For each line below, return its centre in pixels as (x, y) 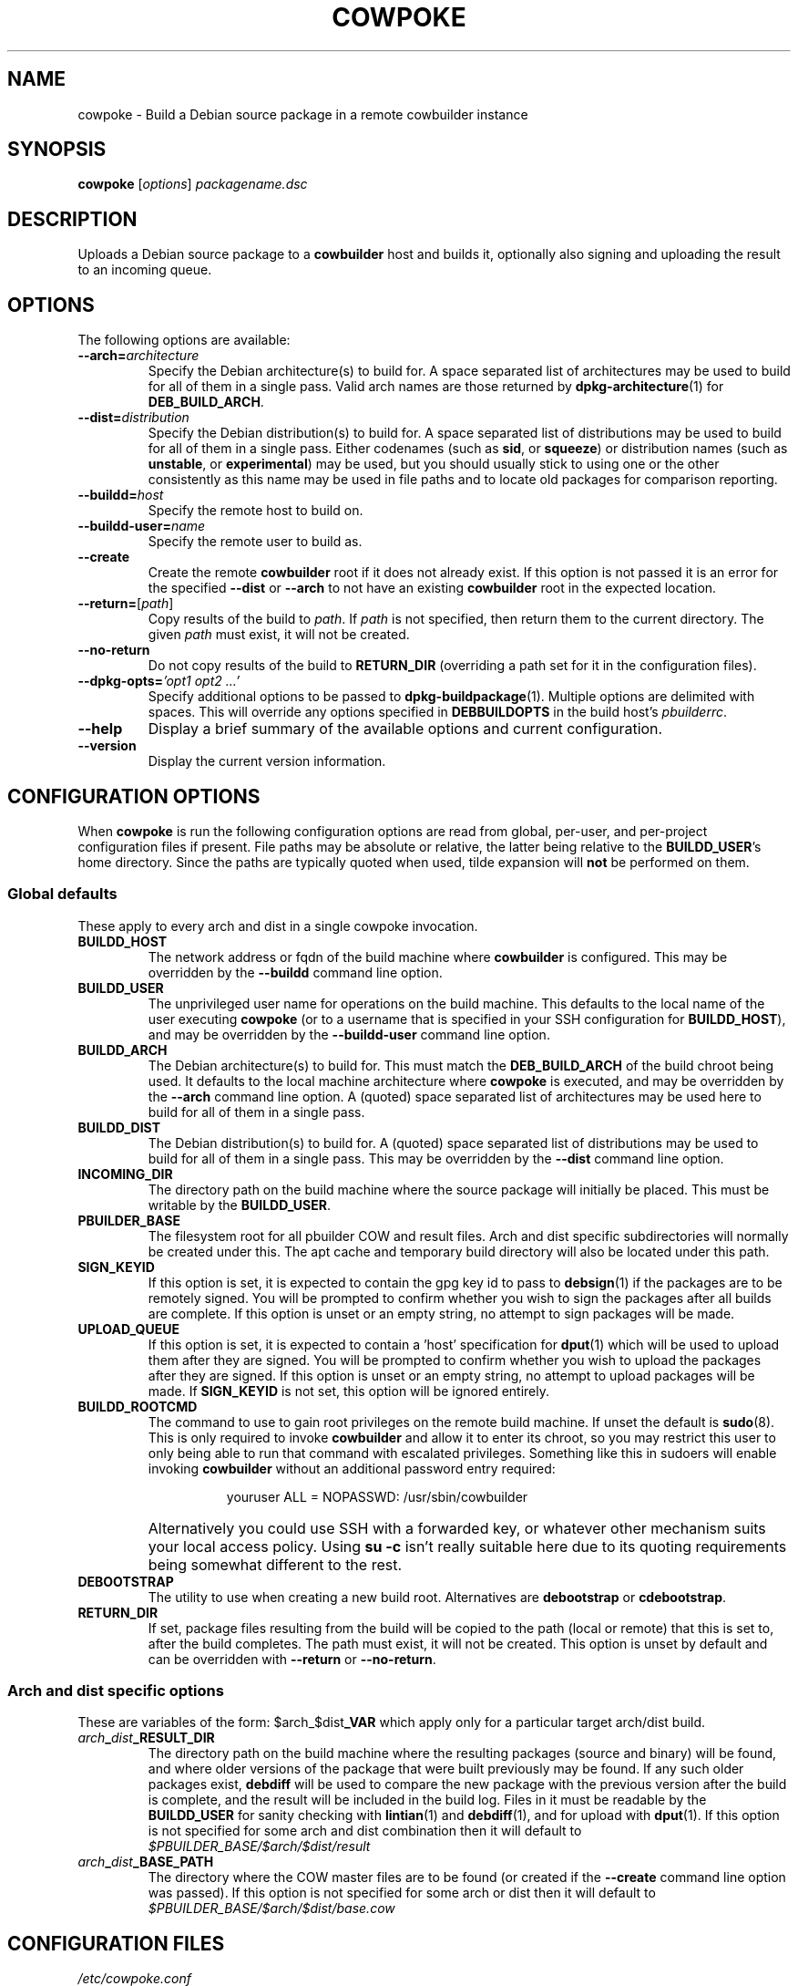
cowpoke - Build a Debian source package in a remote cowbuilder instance (303, 114)
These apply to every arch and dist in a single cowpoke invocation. (278, 926)
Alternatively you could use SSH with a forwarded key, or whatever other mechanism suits (457, 1528)
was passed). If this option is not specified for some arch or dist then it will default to (402, 1893)
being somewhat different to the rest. (275, 1564)
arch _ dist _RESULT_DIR (146, 1738)
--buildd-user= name (142, 526)
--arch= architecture (138, 356)
